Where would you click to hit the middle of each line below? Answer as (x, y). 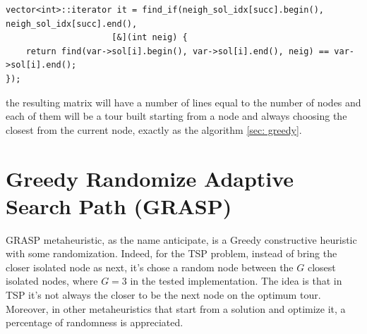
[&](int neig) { (150, 38)
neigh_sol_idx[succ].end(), (72, 24)
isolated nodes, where (52, 281)
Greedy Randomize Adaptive (150, 178)
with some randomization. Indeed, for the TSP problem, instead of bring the (172, 253)
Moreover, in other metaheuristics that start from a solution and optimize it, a (176, 308)
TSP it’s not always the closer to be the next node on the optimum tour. (163, 295)
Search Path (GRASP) (119, 205)
